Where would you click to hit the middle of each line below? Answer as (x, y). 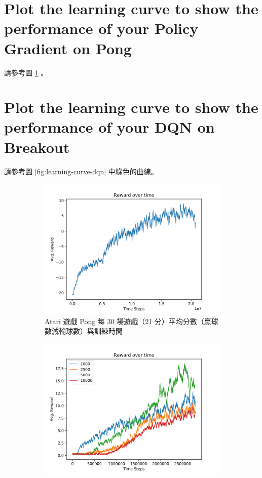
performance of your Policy (101, 28)
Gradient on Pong (68, 48)
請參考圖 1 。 (26, 72)
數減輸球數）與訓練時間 (84, 331)
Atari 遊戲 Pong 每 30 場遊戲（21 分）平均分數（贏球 (132, 321)
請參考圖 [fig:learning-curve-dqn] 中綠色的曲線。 (81, 171)
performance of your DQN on (109, 127)
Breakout (37, 147)
